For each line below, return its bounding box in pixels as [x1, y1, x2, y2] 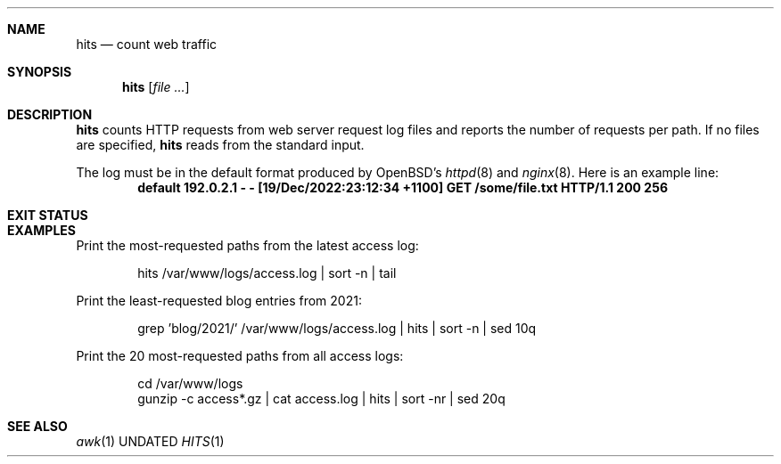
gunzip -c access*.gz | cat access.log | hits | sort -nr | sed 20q [137, 391, 506, 406]
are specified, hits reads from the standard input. [76, 137, 365, 152]
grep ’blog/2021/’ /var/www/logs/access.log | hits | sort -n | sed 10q [137, 321, 537, 336]
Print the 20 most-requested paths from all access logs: [76, 348, 404, 363]
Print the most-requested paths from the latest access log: [76, 238, 419, 253]
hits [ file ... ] [122, 79, 190, 94]
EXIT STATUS [7, 208, 88, 223]
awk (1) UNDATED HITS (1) [76, 434, 225, 449]
